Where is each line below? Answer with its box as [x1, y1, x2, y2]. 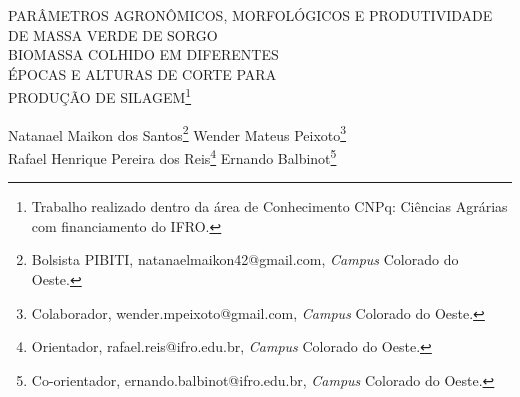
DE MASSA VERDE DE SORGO [8, 24, 218, 45]
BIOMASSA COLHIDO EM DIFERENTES [8, 44, 279, 65]
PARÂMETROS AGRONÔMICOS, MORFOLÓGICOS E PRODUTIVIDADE [8, 5, 493, 25]
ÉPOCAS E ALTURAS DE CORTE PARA [8, 63, 277, 84]
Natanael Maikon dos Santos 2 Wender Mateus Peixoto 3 [8, 121, 347, 145]
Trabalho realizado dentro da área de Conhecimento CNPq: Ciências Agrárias [31, 196, 508, 217]
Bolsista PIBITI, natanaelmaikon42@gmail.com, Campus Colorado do [31, 249, 459, 270]
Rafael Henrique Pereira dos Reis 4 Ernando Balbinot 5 [8, 144, 337, 168]
